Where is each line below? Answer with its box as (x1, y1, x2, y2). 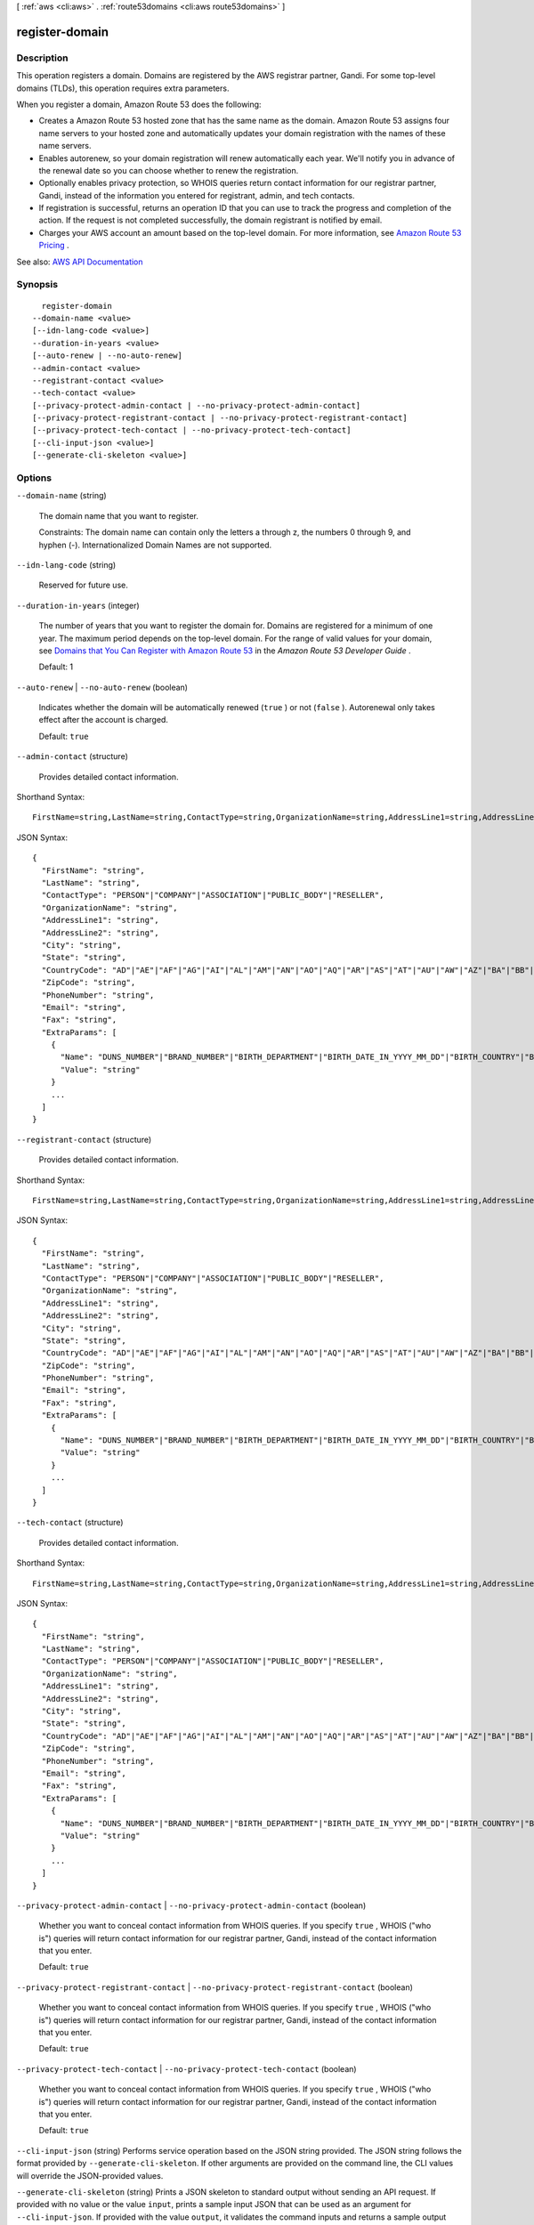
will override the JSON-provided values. (16, 2170, 164, 2180)
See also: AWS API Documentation (16, 256, 143, 267)
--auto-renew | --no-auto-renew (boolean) (16, 682, 189, 692)
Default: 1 (38, 661, 74, 672)
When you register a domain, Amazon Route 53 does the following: (16, 99, 262, 109)
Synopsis (16, 279, 58, 291)
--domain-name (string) (16, 490, 107, 501)
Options (16, 472, 53, 484)
